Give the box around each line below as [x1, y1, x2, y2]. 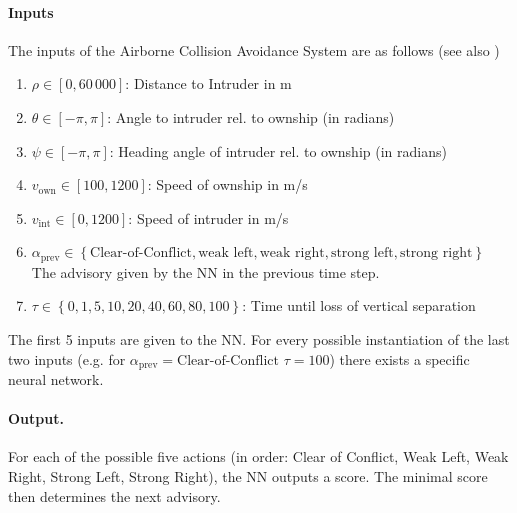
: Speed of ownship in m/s [147, 174, 308, 195]
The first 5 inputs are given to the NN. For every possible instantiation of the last [8, 329, 510, 349]
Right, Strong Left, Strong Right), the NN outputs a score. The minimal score [8, 466, 488, 487]
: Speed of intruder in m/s [128, 207, 289, 228]
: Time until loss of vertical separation [242, 295, 476, 316]
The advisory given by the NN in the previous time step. [31, 261, 380, 282]
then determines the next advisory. [8, 485, 221, 506]
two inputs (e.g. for [8, 348, 126, 369]
